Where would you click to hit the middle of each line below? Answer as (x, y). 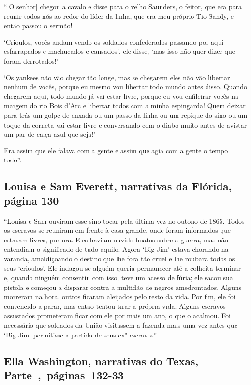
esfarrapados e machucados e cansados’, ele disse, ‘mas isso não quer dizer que (120, 51)
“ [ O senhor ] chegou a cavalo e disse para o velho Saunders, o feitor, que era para (123, 6)
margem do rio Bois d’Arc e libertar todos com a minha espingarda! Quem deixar (125, 105)
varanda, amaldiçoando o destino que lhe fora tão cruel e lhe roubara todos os (119, 258)
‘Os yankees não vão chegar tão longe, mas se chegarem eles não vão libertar (117, 77)
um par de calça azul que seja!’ (50, 134)
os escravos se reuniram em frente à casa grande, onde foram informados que (117, 230)
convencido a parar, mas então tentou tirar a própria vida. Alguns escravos (115, 306)
